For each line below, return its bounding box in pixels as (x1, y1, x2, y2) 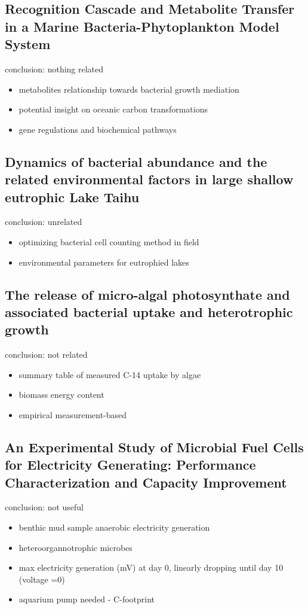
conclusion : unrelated (5, 215, 82, 228)
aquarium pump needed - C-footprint (19, 593, 155, 605)
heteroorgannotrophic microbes (19, 541, 133, 553)
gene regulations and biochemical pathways (19, 123, 177, 135)
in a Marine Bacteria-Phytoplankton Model (5, 17, 279, 35)
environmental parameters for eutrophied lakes (19, 255, 189, 268)
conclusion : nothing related (5, 62, 104, 75)
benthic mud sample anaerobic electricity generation (19, 521, 210, 534)
